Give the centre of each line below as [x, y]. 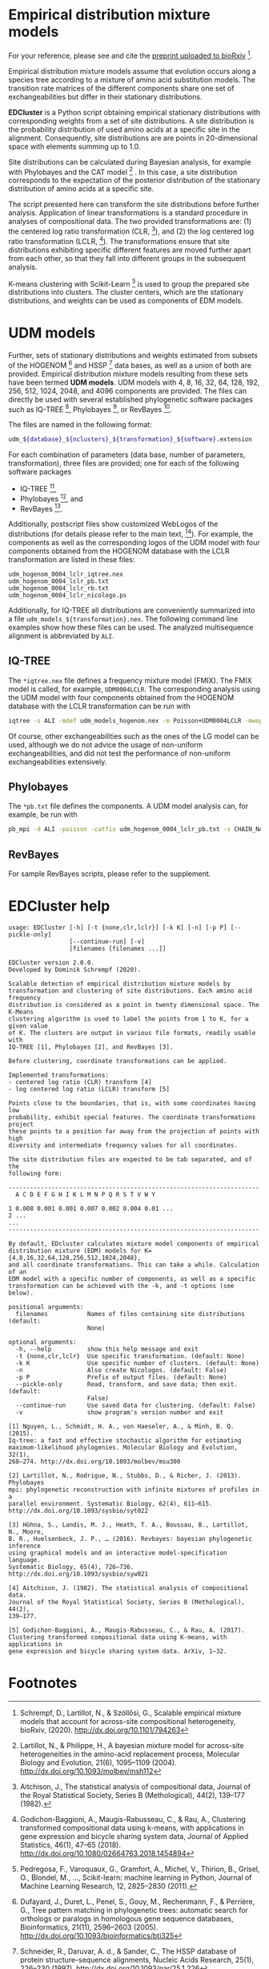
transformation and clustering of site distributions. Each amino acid [130, 991]
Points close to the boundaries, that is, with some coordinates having [132, 1103]
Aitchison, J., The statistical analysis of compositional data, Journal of [135, 1787]
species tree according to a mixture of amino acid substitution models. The [132, 79]
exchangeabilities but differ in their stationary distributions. [105, 96]
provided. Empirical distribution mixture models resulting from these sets [128, 373]
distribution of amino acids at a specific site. [81, 189]
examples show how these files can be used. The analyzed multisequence [131, 627]
